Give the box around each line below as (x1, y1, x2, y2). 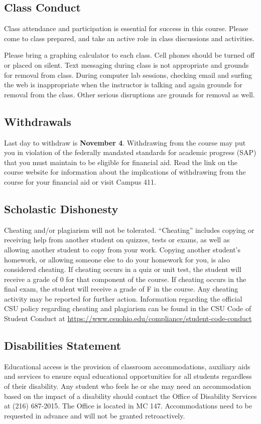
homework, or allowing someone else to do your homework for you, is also (4, 254, 230, 264)
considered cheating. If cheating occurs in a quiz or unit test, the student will (4, 264, 241, 274)
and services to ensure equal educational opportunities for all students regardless (4, 371, 252, 381)
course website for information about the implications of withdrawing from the (4, 167, 246, 177)
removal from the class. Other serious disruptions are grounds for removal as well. (4, 89, 255, 99)
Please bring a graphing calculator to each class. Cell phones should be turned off (4, 50, 254, 60)
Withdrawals (4, 113, 71, 129)
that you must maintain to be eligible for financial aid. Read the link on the (4, 157, 238, 167)
